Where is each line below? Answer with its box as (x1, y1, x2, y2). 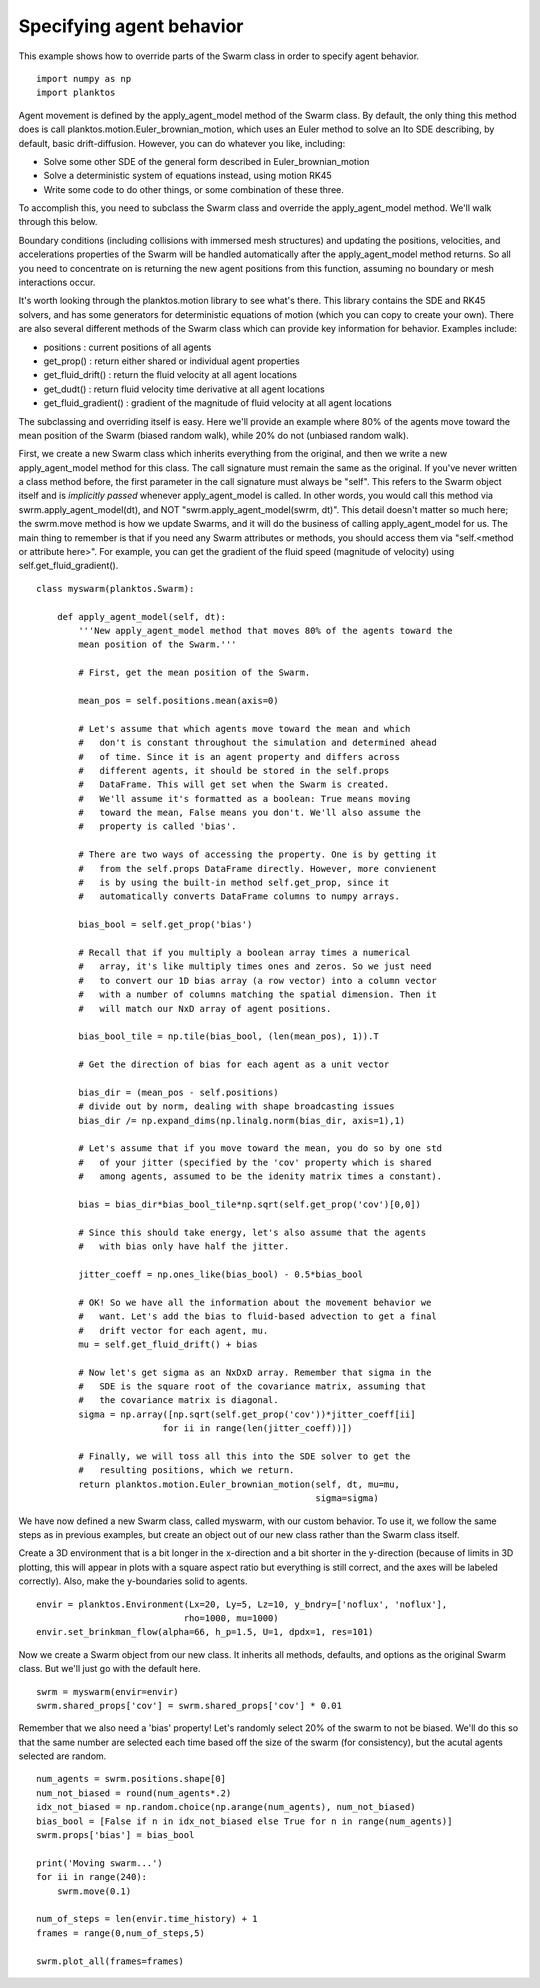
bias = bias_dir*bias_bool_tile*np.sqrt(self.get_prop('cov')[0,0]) (78, 1199, 422, 1210)
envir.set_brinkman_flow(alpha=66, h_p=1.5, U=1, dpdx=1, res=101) (36, 1626, 374, 1638)
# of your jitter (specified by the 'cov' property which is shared (78, 1156, 432, 1168)
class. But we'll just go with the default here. (18, 1663, 201, 1675)
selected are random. (18, 1750, 107, 1762)
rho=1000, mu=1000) (183, 1612, 279, 1624)
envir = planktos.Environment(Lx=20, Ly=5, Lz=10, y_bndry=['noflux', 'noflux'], (36, 1598, 448, 1610)
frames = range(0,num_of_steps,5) (36, 1927, 205, 1939)
